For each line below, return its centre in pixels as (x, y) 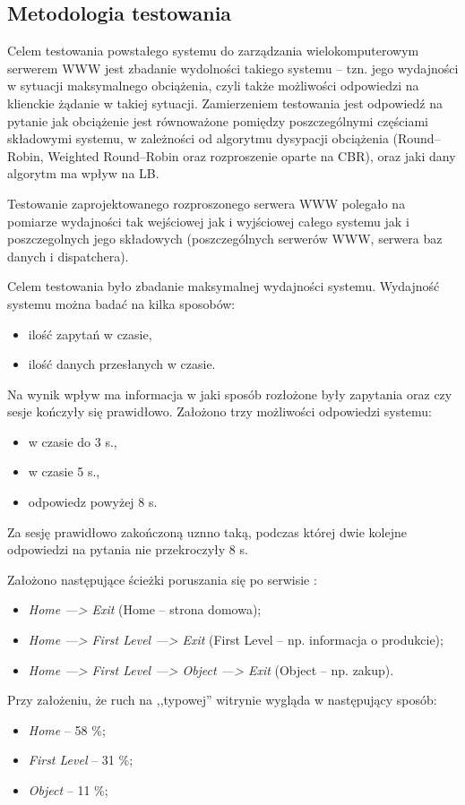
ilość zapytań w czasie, (90, 334)
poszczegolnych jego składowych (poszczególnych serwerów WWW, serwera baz (225, 239)
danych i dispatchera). (68, 256)
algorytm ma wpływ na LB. (83, 173)
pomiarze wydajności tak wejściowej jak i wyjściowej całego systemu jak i (208, 221)
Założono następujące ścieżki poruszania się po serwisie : (162, 579)
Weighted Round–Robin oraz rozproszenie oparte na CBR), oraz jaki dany (252, 155)
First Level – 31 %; (81, 760)
